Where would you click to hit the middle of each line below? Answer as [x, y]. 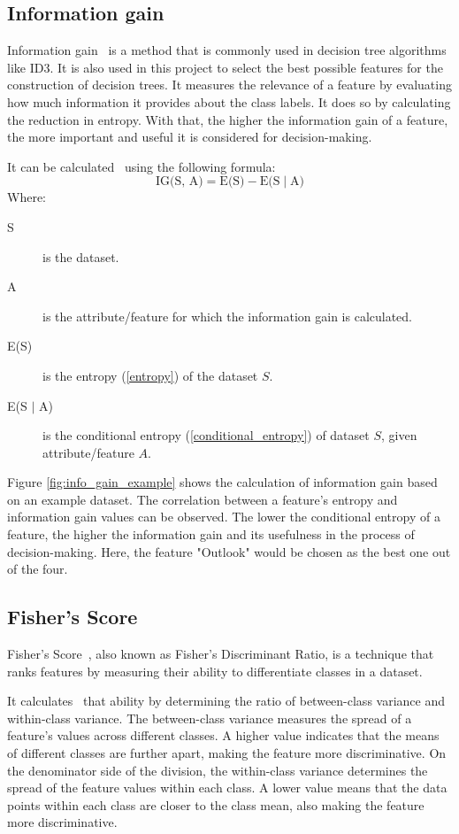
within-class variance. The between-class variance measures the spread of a [210, 718]
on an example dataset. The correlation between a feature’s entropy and [203, 499]
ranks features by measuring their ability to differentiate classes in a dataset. [215, 671]
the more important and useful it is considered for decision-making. [190, 137]
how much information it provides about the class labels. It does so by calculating [229, 101]
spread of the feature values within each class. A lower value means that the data [227, 788]
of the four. [38, 569]
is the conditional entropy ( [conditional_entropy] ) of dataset [206, 435]
